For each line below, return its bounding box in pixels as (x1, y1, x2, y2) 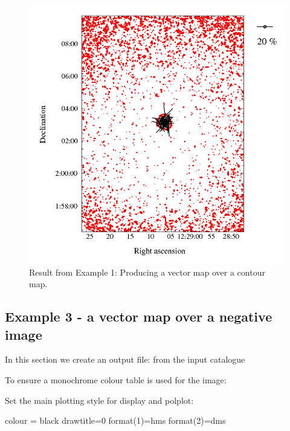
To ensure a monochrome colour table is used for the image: (5, 373, 227, 386)
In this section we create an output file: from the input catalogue (5, 353, 245, 366)
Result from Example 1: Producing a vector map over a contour (29, 265, 265, 278)
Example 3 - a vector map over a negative (5, 307, 272, 326)
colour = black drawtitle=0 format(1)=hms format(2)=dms (5, 414, 226, 427)
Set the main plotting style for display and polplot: (5, 394, 194, 406)
